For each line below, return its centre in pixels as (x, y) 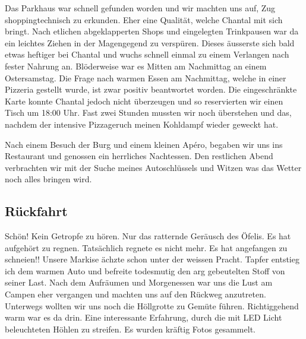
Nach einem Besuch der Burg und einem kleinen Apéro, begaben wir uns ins (144, 144)
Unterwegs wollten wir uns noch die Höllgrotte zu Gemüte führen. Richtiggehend (152, 305)
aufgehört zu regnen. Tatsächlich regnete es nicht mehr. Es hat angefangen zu (146, 247)
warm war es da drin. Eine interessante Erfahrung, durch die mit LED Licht (143, 317)
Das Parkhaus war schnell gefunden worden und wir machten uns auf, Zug (140, 8)
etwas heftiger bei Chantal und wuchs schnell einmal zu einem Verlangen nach (147, 54)
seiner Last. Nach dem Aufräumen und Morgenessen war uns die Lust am (139, 282)
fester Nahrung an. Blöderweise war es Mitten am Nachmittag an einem (136, 66)
